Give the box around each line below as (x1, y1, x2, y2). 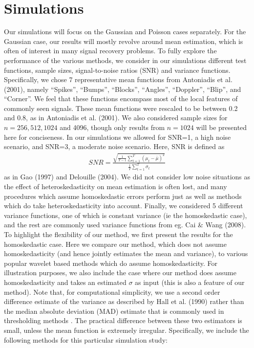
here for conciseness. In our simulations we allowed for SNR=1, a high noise (4, 131, 231, 142)
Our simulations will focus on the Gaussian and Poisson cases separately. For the (4, 26, 246, 37)
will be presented (196, 122, 247, 132)
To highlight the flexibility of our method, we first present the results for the (4, 229, 233, 239)
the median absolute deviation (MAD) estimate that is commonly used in (4, 305, 224, 316)
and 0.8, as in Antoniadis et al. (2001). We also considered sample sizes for (4, 112, 228, 123)
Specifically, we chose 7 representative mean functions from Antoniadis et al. (4, 74, 233, 85)
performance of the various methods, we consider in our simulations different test (4, 55, 247, 65)
